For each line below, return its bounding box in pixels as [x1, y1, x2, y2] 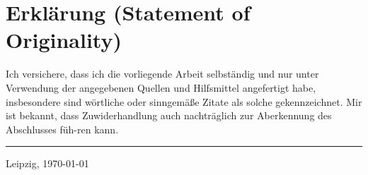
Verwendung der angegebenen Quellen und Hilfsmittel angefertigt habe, [6, 80, 316, 95]
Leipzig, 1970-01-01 [6, 156, 89, 171]
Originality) [6, 25, 122, 54]
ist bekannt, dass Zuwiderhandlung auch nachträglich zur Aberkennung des [6, 108, 332, 123]
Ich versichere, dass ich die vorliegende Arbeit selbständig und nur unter [6, 66, 319, 81]
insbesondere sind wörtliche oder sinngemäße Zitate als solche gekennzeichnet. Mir [6, 94, 362, 109]
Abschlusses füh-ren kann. [6, 121, 119, 136]
